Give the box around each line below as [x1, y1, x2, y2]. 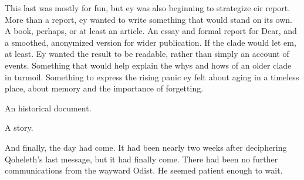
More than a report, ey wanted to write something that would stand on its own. [5, 13, 292, 25]
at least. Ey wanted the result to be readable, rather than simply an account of [5, 47, 289, 60]
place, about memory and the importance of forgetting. [5, 82, 204, 94]
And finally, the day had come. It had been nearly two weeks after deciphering [5, 141, 287, 153]
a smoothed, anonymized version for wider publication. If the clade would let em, [5, 36, 296, 48]
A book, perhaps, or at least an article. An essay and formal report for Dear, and [5, 25, 297, 37]
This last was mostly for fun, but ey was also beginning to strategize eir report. [5, 2, 291, 13]
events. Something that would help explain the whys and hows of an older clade [5, 59, 292, 71]
